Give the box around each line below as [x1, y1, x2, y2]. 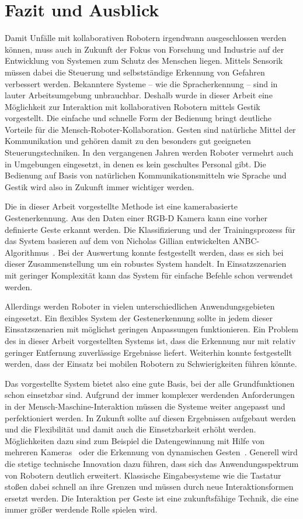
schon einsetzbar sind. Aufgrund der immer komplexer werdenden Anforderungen [5, 389, 295, 401]
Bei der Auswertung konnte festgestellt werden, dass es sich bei [58, 246, 284, 258]
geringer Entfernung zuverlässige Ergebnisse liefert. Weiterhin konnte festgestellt [5, 346, 292, 358]
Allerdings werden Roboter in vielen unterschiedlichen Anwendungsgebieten [5, 300, 275, 312]
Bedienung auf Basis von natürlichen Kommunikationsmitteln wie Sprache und [5, 169, 287, 181]
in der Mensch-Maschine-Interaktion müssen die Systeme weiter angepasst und [5, 400, 285, 412]
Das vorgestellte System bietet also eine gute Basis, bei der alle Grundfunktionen [5, 377, 295, 389]
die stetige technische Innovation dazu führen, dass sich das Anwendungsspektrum [5, 457, 299, 469]
